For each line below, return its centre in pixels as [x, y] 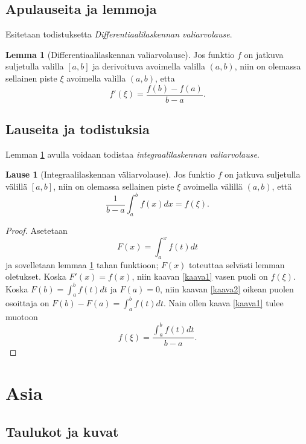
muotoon [22, 316]
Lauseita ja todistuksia [78, 129]
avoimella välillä [213, 186]
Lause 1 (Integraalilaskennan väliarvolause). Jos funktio [110, 174]
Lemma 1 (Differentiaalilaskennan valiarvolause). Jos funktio [120, 54]
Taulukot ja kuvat [62, 431]
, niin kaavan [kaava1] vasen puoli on [200, 276]
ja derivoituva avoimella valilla [149, 66]
